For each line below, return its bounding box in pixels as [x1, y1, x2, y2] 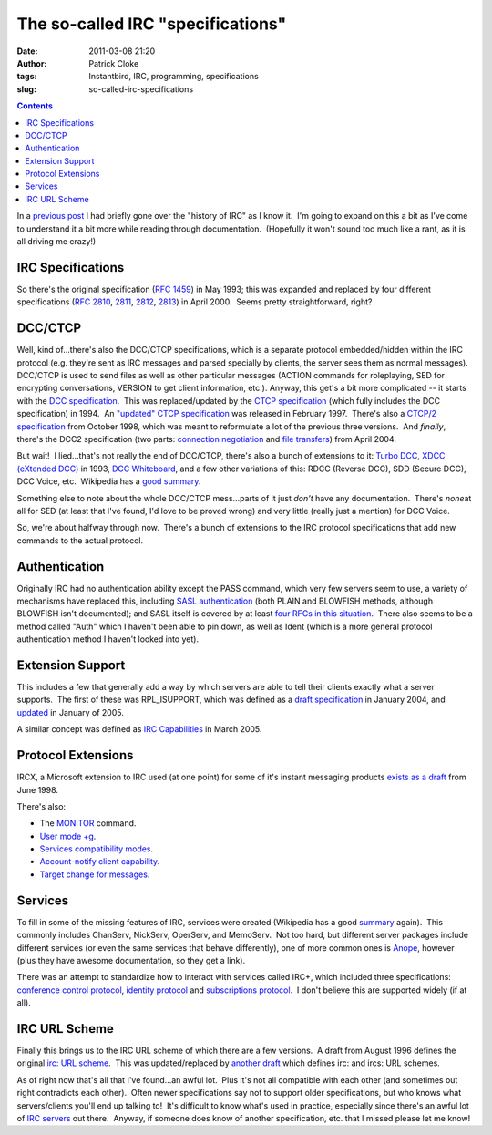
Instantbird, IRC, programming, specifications [88, 71, 259, 82]
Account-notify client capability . [39, 856, 160, 867]
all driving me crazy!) [16, 236, 97, 247]
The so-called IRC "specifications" [16, 14, 287, 34]
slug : [16, 83, 36, 95]
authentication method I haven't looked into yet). [16, 634, 200, 645]
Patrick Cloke [88, 57, 139, 68]
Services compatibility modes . [39, 843, 154, 854]
